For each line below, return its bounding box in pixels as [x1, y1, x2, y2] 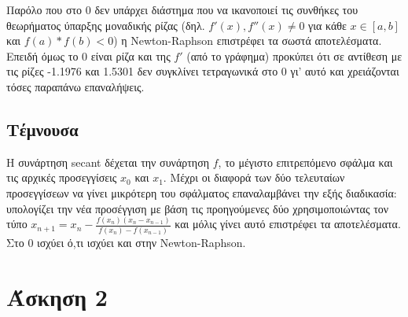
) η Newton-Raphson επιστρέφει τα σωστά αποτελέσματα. [113, 32, 382, 49]
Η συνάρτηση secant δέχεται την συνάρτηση [6, 153, 210, 170]
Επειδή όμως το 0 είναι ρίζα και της [6, 47, 171, 64]
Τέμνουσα [6, 116, 79, 141]
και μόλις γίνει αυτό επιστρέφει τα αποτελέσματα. [175, 216, 401, 232]
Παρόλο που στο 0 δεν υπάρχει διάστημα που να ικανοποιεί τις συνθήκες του [6, 2, 358, 17]
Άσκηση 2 [6, 280, 108, 312]
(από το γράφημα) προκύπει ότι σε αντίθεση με [186, 47, 402, 64]
